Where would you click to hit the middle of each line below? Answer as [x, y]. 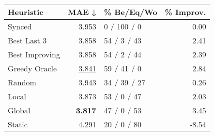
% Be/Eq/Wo [130, 12]
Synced [20, 26]
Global [19, 110]
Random [22, 82]
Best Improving [34, 54]
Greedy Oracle [32, 68]
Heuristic [26, 12]
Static [18, 124]
